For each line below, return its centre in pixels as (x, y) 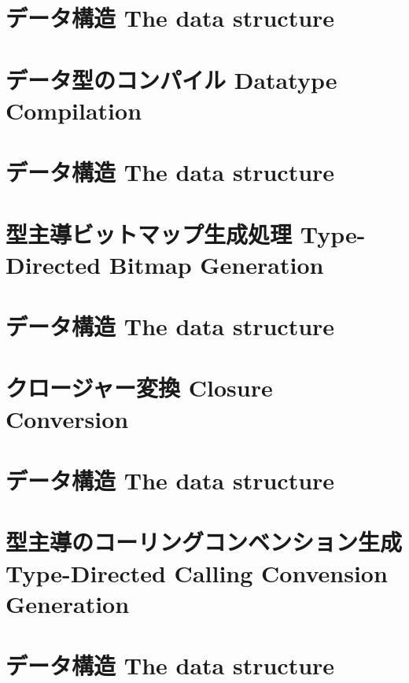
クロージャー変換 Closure (139, 388)
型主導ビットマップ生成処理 (149, 233)
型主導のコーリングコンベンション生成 (204, 542)
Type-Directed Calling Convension (197, 572)
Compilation (74, 110)
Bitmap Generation (216, 264)
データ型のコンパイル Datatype (171, 79)
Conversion (67, 418)
